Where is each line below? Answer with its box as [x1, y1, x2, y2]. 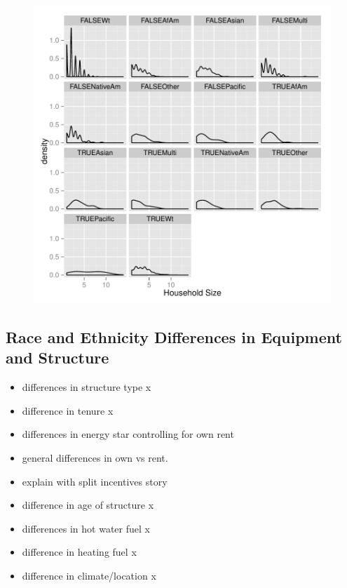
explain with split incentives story [22, 474, 168, 488]
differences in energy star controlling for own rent [22, 427, 234, 441]
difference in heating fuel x [22, 544, 137, 559]
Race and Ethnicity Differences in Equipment [6, 326, 342, 347]
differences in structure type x [22, 380, 151, 394]
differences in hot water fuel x [22, 521, 150, 535]
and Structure [6, 347, 109, 368]
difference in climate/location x [22, 568, 156, 582]
